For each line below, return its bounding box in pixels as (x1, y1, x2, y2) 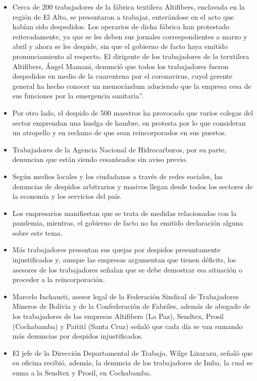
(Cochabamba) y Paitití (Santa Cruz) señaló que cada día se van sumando (12, 320, 243, 331)
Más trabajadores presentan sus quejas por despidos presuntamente (12, 244, 221, 255)
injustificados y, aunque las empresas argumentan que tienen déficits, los (12, 254, 236, 265)
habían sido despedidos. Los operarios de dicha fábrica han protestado (12, 21, 230, 32)
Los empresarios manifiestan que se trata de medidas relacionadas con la (12, 207, 237, 218)
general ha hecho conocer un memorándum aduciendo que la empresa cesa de (12, 80, 251, 91)
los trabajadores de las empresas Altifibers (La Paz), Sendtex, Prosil (12, 311, 224, 321)
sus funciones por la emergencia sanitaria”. (12, 90, 144, 101)
